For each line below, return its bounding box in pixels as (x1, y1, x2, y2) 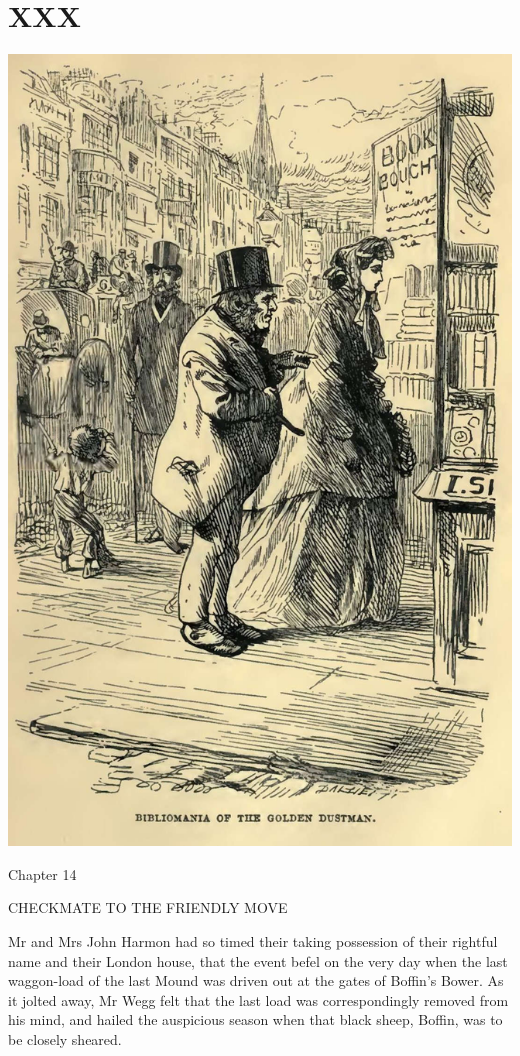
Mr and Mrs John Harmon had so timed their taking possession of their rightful (8, 930, 498, 951)
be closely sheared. (8, 1028, 122, 1049)
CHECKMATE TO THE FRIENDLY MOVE (8, 897, 288, 918)
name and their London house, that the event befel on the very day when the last (8, 950, 508, 971)
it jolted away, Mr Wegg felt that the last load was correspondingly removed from (8, 989, 509, 1010)
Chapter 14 (8, 863, 77, 884)
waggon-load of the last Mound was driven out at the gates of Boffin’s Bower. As (8, 970, 504, 991)
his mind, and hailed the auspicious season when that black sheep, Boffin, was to (8, 1009, 503, 1030)
